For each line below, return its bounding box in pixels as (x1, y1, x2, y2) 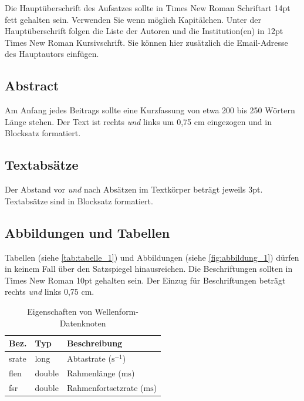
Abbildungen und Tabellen (5, 223, 170, 241)
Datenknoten (59, 316, 106, 329)
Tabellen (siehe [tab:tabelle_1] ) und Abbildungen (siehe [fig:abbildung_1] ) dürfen (5, 251, 299, 263)
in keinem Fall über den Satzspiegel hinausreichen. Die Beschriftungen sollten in (5, 262, 293, 275)
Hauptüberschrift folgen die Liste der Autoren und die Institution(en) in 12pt (5, 25, 283, 37)
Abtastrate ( (66, 352, 112, 364)
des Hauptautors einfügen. (5, 48, 99, 60)
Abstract (5, 76, 59, 95)
